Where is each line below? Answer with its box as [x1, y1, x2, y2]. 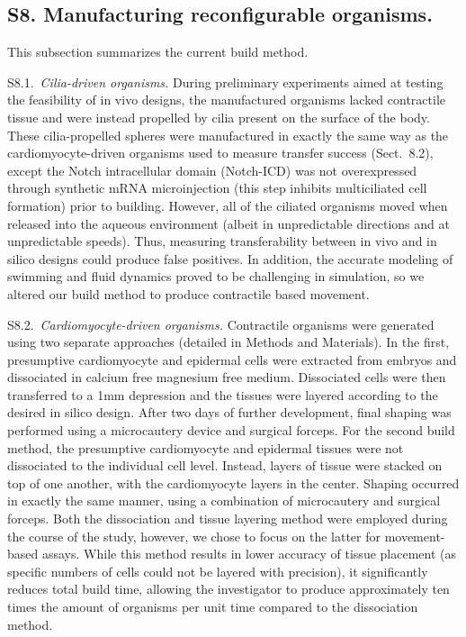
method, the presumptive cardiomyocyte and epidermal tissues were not [7, 438, 404, 457]
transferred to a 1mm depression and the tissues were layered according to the [7, 385, 438, 404]
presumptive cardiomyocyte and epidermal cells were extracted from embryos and [7, 350, 457, 369]
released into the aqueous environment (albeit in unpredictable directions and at [7, 214, 450, 232]
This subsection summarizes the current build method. [7, 42, 309, 61]
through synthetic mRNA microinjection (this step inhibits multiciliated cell [7, 178, 427, 197]
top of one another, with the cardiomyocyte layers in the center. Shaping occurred [7, 473, 460, 492]
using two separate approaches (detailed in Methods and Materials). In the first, [7, 332, 450, 351]
